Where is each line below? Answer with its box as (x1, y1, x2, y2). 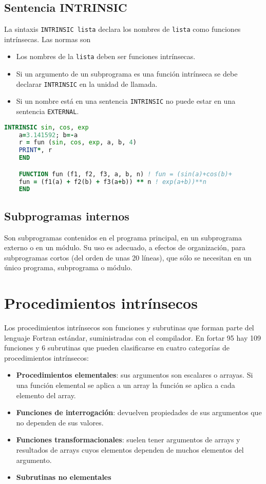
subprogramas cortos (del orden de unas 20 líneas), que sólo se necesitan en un (4, 252, 252, 263)
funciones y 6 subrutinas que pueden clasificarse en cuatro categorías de (4, 342, 230, 353)
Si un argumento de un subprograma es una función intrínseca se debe (16, 68, 238, 79)
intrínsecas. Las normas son (4, 33, 91, 44)
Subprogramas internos (4, 208, 129, 224)
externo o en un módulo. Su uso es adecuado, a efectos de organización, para (4, 242, 245, 253)
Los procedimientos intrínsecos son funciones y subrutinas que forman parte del (4, 322, 254, 333)
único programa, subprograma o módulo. (4, 262, 132, 273)
